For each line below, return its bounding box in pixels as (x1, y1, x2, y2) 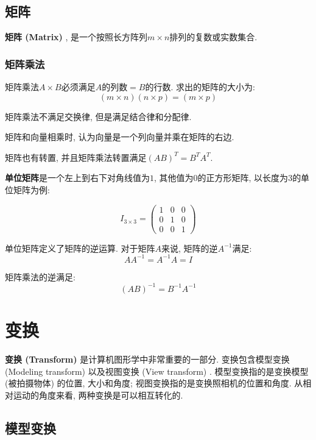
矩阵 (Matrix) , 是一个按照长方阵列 (5, 30, 148, 43)
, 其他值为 (154, 171, 194, 184)
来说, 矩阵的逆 (161, 241, 218, 254)
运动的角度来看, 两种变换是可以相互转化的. (13, 388, 183, 401)
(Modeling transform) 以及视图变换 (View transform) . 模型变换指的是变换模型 (5, 364, 309, 377)
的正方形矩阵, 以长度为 (197, 171, 289, 184)
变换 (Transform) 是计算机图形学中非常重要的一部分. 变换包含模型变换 (5, 353, 290, 366)
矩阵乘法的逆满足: (5, 270, 75, 283)
